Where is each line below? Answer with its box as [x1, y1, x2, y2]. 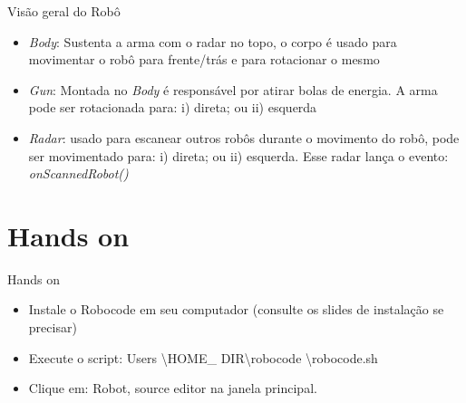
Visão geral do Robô [7, 2, 121, 20]
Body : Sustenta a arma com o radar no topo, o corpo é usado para [28, 32, 397, 51]
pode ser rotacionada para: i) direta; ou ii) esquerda [28, 98, 317, 117]
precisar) [28, 318, 77, 337]
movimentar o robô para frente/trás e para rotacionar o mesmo [28, 50, 380, 69]
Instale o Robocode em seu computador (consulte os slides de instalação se [28, 300, 444, 319]
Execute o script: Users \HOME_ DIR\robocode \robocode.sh [28, 348, 378, 367]
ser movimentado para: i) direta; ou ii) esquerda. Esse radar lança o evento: [28, 146, 449, 165]
